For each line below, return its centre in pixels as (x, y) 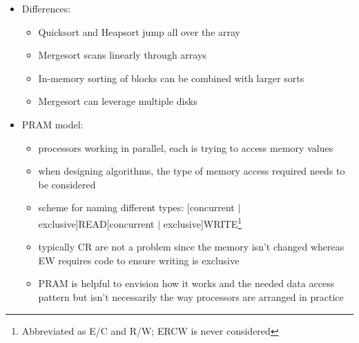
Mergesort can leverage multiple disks (118, 101)
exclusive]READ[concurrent (96, 223)
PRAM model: (52, 124)
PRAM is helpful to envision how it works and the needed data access (186, 283)
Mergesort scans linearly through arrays (122, 55)
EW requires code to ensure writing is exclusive (139, 260)
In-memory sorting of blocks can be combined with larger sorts (171, 78)
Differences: (46, 8)
